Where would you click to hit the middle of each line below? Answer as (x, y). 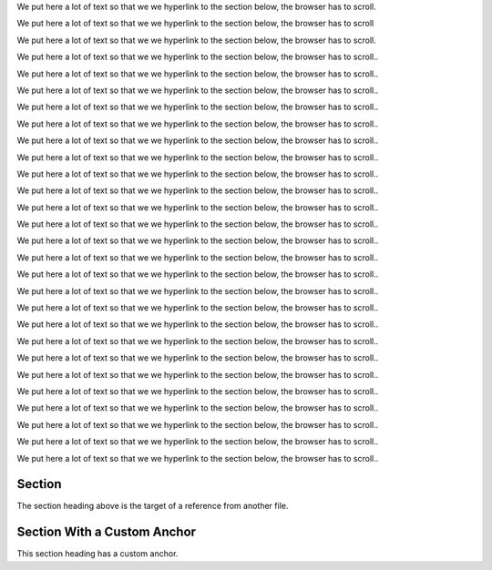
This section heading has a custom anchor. (97, 554)
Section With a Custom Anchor (106, 532)
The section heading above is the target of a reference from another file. (153, 506)
